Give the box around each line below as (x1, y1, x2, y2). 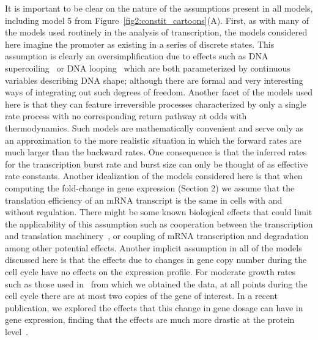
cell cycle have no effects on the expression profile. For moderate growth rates (5, 265, 296, 278)
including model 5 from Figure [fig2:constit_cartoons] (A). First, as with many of (5, 13, 309, 26)
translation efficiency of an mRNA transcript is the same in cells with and (5, 193, 283, 206)
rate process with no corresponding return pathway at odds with (5, 109, 247, 122)
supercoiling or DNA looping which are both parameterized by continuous (5, 61, 290, 74)
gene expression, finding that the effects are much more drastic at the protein (5, 313, 295, 326)
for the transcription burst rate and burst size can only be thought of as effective (5, 157, 308, 170)
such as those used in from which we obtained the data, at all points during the (5, 277, 308, 290)
